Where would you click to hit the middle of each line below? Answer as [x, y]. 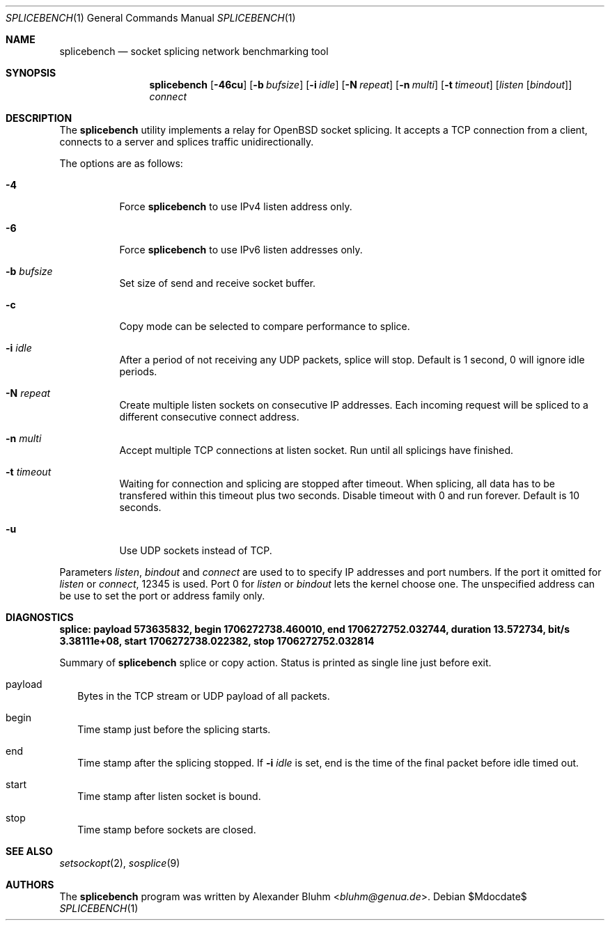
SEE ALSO [29, 851]
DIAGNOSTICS [40, 617]
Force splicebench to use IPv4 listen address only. [236, 206]
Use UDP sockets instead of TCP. [196, 550]
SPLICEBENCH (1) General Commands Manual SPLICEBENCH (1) [151, 18]
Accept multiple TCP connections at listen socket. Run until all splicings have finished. [316, 450]
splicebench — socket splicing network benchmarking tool [194, 51]
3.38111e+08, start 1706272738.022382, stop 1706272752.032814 [217, 641]
